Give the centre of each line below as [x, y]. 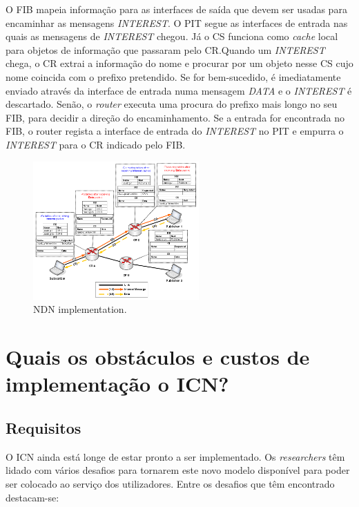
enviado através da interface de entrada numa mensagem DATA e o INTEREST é [179, 90]
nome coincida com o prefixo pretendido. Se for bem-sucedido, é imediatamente [173, 76]
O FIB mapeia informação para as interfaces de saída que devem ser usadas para [176, 9]
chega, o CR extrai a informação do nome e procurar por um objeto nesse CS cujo [179, 63]
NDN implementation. [80, 309]
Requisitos [43, 428]
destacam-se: [32, 497]
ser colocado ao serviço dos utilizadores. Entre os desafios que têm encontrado [170, 484]
